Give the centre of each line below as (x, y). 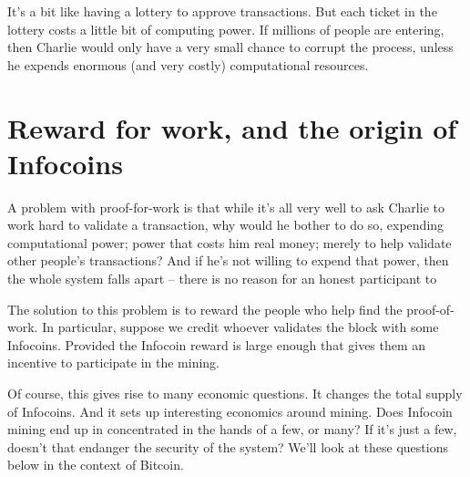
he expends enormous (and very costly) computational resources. (188, 64)
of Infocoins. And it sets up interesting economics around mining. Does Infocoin (230, 411)
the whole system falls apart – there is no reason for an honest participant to (222, 279)
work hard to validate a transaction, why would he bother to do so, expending (226, 225)
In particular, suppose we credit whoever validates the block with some (240, 327)
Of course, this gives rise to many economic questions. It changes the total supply (235, 394)
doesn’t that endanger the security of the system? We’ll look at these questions (228, 446)
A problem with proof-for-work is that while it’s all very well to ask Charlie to (226, 207)
